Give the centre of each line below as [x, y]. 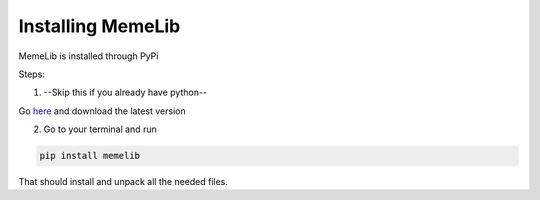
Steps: [31, 74]
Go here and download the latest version [102, 111]
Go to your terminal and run [100, 129]
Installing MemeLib [99, 26]
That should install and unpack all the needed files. [123, 182]
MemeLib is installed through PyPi [88, 56]
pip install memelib [89, 156]
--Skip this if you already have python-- [125, 92]
